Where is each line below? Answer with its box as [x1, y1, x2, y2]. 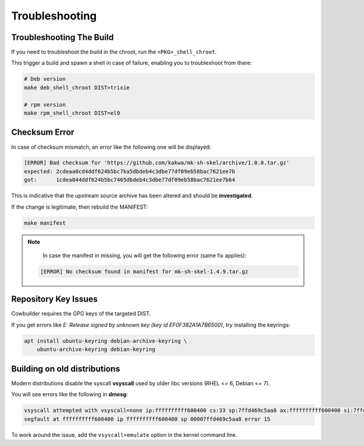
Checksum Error [11, 127, 75, 138]
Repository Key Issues [11, 294, 98, 305]
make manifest [24, 219, 66, 226]
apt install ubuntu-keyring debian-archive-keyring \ [24, 337, 187, 344]
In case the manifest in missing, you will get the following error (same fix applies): [42, 252, 247, 259]
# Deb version [24, 76, 66, 83]
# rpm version [24, 101, 66, 108]
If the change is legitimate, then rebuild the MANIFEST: [11, 203, 149, 211]
